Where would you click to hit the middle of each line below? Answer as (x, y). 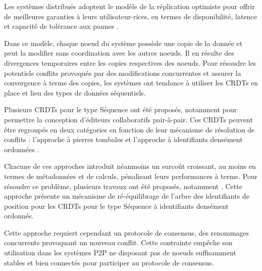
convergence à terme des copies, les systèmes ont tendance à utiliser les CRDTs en (131, 83)
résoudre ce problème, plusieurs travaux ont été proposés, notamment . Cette (123, 186)
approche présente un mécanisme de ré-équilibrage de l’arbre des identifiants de (127, 196)
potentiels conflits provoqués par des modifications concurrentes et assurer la (123, 73)
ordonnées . (22, 149)
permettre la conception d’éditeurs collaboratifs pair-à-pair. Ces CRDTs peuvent (128, 119)
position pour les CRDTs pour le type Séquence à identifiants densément (116, 206)
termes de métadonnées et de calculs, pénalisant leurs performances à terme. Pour (131, 176)
